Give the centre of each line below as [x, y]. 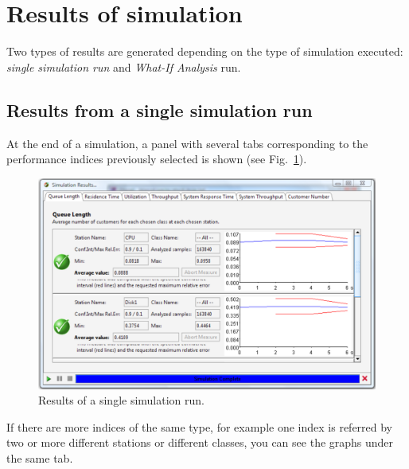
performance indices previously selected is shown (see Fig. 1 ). [157, 159]
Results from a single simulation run [160, 109]
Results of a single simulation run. [121, 400]
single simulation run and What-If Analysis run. [124, 66]
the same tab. [40, 458]
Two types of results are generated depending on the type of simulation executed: [205, 51]
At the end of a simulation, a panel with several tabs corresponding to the [187, 143]
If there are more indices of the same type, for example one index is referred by [200, 426]
